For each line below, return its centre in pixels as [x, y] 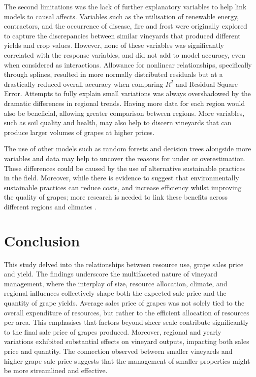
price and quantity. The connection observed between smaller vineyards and [118, 351]
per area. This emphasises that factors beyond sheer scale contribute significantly [127, 322]
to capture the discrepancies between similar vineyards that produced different [122, 35]
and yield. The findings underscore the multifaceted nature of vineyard [111, 274]
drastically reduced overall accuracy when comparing [84, 84]
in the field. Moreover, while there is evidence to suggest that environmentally [122, 178]
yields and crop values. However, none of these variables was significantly [114, 45]
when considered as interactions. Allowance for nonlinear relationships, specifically [128, 64]
